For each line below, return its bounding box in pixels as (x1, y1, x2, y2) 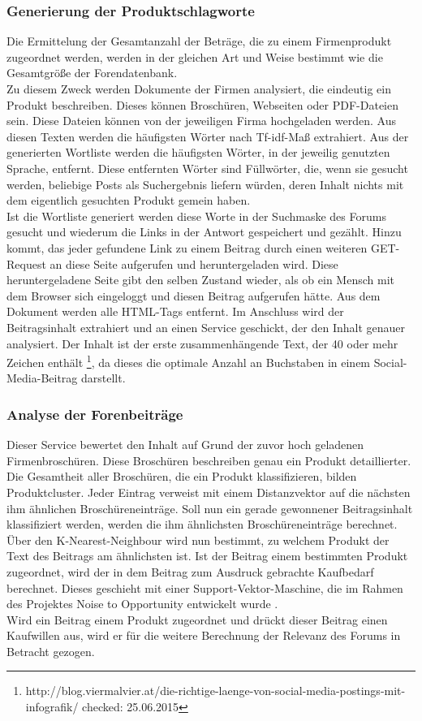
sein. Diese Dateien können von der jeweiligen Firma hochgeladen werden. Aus (6, 112, 397, 129)
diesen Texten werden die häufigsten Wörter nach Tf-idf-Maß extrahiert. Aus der (6, 127, 409, 145)
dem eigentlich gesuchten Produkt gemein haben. (6, 192, 251, 209)
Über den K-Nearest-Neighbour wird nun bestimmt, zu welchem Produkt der (6, 531, 390, 548)
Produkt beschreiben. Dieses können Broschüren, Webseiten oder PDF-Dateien (6, 96, 399, 113)
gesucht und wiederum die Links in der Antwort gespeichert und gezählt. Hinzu (6, 223, 402, 240)
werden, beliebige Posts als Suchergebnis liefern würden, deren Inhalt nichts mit (6, 175, 404, 192)
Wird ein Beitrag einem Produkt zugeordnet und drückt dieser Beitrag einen (6, 611, 388, 628)
